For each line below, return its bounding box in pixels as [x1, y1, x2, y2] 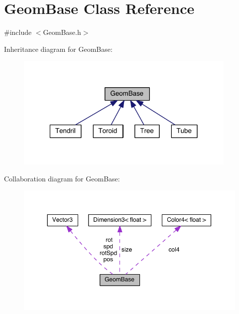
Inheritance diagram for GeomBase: [4, 43, 113, 54]
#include [4, 27, 32, 37]
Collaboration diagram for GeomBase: [4, 173, 120, 183]
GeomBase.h [43, 27, 81, 37]
